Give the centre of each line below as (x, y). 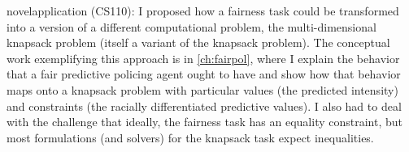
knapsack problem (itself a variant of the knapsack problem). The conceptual (198, 42)
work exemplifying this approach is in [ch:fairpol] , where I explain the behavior (203, 58)
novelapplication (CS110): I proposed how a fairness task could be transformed (203, 11)
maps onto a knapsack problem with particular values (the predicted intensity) (202, 89)
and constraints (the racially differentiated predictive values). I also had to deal (204, 106)
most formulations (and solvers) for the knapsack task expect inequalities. (190, 137)
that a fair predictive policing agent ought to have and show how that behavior (204, 74)
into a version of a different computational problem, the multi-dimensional (191, 26)
